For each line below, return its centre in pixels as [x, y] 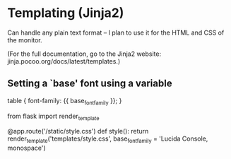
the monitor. [25, 40]
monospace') [26, 148]
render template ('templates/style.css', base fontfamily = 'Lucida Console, [108, 140]
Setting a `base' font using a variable [90, 84]
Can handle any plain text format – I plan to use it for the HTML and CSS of [116, 33]
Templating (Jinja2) [66, 13]
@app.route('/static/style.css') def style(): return [78, 131]
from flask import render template [54, 117]
